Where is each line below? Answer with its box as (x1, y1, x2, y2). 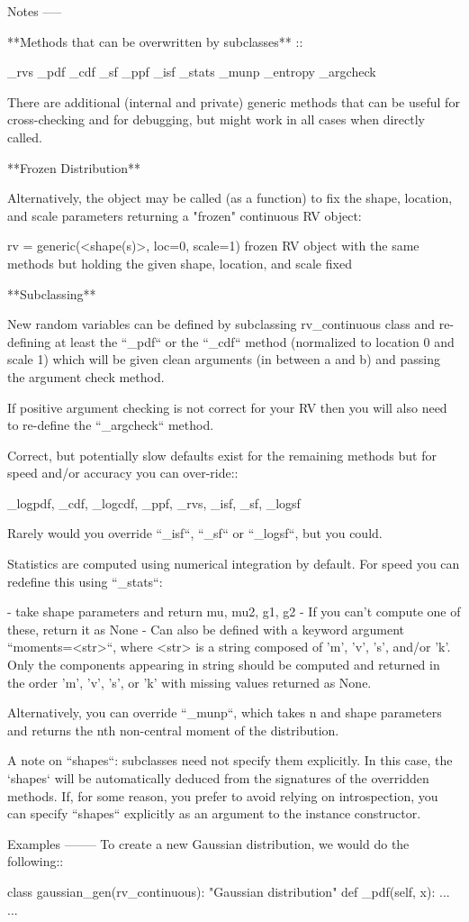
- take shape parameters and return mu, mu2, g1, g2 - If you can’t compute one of (7, 602, 461, 621)
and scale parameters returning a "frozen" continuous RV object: (7, 205, 362, 224)
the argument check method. (7, 367, 165, 386)
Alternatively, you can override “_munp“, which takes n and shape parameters (7, 703, 442, 722)
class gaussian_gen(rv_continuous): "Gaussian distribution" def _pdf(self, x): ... (7, 881, 450, 900)
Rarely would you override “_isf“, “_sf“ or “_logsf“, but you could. (7, 524, 383, 543)
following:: (7, 852, 64, 871)
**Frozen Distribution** (7, 158, 140, 177)
